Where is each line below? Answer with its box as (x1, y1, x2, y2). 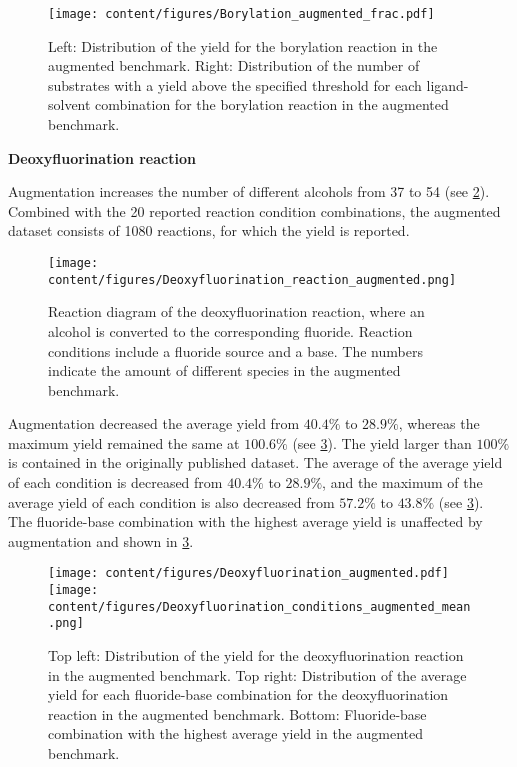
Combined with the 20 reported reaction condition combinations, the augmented (8, 200, 501, 221)
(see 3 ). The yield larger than (292, 432, 472, 453)
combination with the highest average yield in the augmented (48, 723, 424, 744)
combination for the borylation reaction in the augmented (95, 94, 449, 115)
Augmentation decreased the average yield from (8, 413, 300, 434)
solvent (48, 94, 91, 115)
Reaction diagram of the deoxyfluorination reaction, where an (48, 301, 425, 322)
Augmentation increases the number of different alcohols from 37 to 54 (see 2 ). (8, 181, 490, 202)
